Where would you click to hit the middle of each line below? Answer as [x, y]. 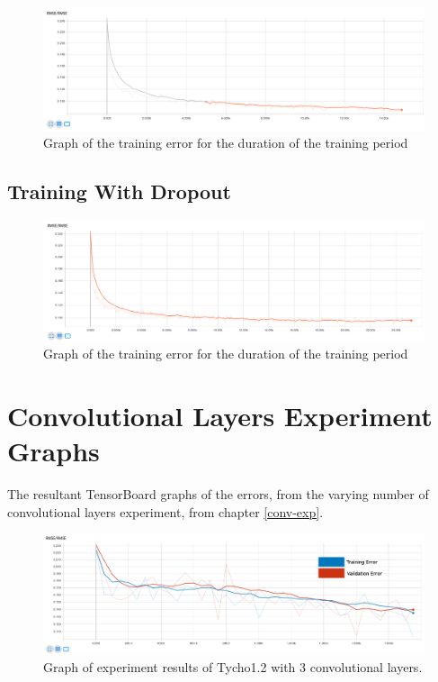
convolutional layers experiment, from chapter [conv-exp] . [165, 511]
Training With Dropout [119, 191]
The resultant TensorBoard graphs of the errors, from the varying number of [218, 494]
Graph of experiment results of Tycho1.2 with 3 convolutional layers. [233, 667]
